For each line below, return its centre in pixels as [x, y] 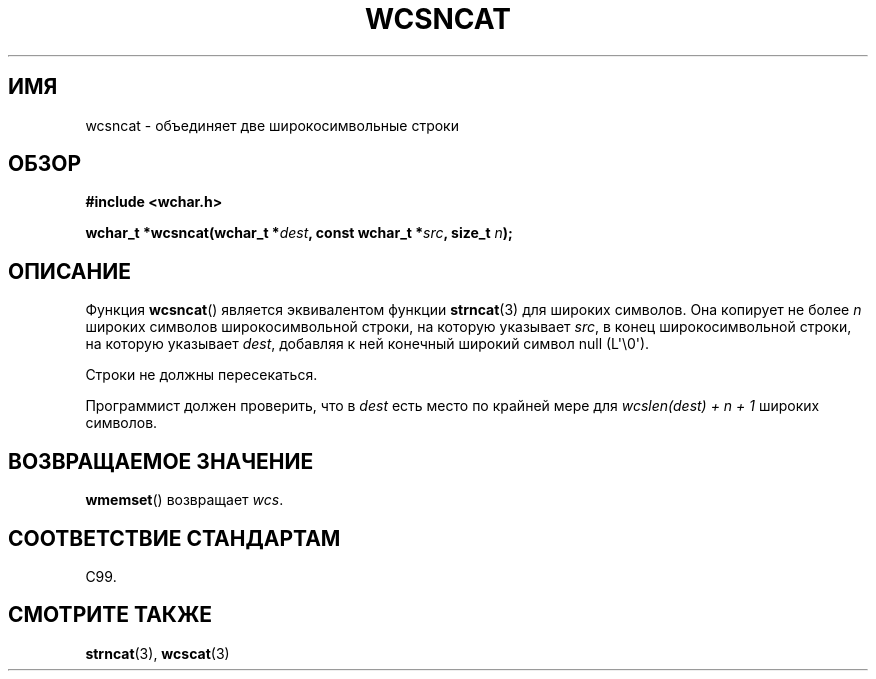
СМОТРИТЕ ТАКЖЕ [110, 615]
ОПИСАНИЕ [69, 271]
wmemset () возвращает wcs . [184, 500]
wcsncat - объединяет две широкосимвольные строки [272, 125]
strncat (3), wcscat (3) [157, 653]
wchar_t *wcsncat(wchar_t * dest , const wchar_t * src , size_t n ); [299, 233]
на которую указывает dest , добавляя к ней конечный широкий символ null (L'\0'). [367, 344]
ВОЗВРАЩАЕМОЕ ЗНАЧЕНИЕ [161, 461]
